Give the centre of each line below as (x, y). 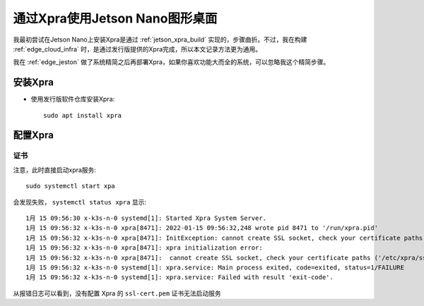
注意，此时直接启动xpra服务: (55, 170)
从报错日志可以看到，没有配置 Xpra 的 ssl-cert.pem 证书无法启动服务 (117, 293)
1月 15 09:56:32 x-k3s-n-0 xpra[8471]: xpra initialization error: (144, 248)
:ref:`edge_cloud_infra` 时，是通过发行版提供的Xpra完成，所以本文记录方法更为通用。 (137, 49)
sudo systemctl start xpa (71, 186)
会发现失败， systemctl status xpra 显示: (79, 202)
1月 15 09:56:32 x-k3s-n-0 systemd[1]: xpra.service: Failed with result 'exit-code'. (179, 277)
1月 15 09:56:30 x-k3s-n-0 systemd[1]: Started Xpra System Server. (146, 218)
